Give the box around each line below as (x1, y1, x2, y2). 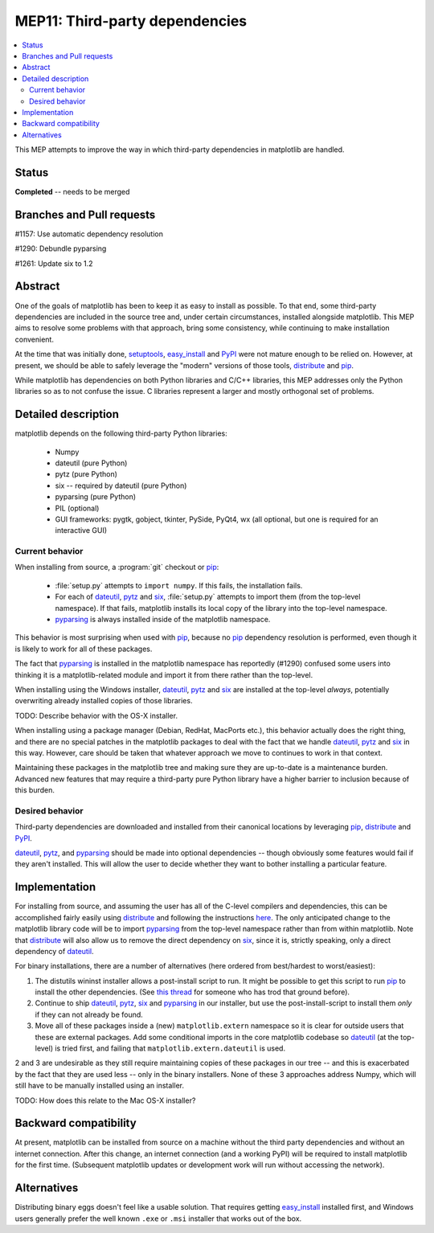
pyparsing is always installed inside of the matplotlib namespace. (55, 615, 271, 625)
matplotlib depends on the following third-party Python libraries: (14, 428, 228, 438)
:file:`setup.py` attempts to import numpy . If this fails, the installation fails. (55, 580, 303, 590)
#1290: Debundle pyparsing (14, 244, 107, 253)
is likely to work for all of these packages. (14, 644, 153, 653)
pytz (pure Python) (55, 469, 118, 479)
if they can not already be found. (35, 1010, 144, 1019)
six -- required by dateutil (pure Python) (55, 481, 187, 490)
